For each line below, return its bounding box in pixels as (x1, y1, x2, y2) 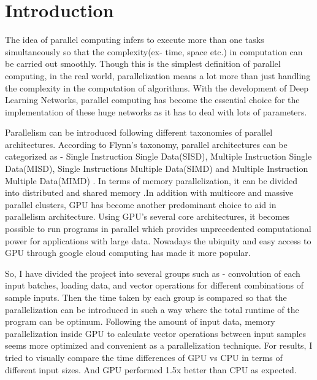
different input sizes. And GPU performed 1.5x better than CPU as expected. (5, 363, 297, 376)
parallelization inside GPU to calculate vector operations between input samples (5, 327, 307, 339)
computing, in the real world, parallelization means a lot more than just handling (5, 69, 311, 82)
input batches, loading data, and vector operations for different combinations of (5, 279, 304, 292)
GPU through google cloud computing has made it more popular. (5, 246, 251, 259)
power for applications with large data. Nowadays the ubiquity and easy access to (5, 234, 311, 247)
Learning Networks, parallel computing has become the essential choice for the (5, 93, 300, 106)
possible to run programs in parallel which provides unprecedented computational (5, 222, 311, 235)
